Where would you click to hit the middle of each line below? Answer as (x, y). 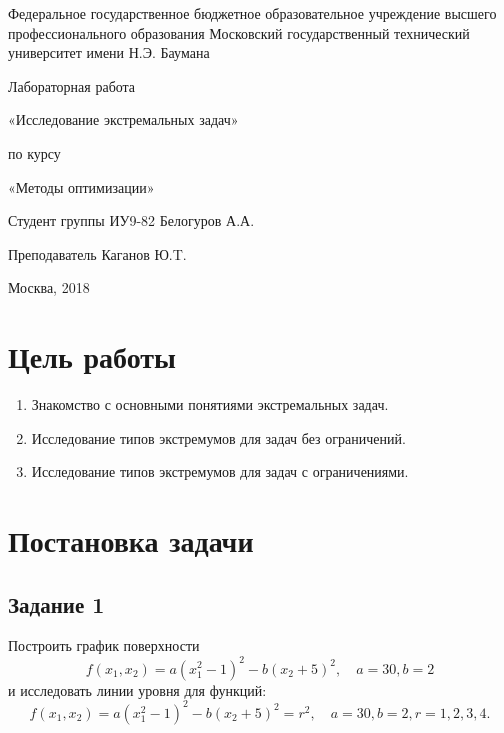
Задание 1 (56, 603)
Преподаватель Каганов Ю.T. (97, 253)
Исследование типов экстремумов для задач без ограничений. (218, 437)
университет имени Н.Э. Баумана (109, 52)
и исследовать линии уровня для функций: (137, 689)
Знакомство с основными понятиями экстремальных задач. (210, 404)
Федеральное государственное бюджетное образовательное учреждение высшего (252, 13)
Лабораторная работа (72, 85)
